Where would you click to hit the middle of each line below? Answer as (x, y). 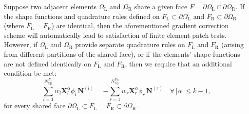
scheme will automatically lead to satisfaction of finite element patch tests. (115, 35)
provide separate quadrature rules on (130, 44)
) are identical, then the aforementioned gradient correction (140, 25)
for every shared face (35, 106)
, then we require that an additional (178, 63)
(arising (232, 44)
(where (14, 25)
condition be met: (30, 73)
